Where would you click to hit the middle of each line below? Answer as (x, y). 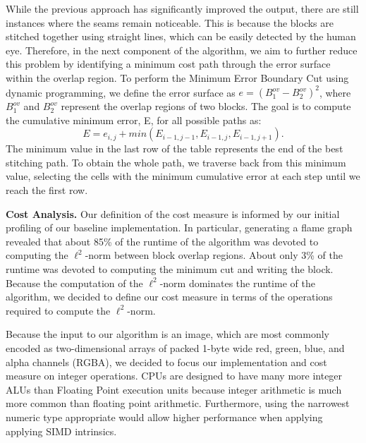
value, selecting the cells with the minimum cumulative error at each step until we (183, 176)
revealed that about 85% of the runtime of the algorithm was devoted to (162, 241)
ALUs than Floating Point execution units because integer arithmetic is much (174, 389)
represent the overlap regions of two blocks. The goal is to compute (206, 106)
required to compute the (58, 310)
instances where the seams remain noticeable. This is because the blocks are (170, 22)
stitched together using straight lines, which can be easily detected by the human (181, 36)
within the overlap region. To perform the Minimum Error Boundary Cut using (177, 77)
